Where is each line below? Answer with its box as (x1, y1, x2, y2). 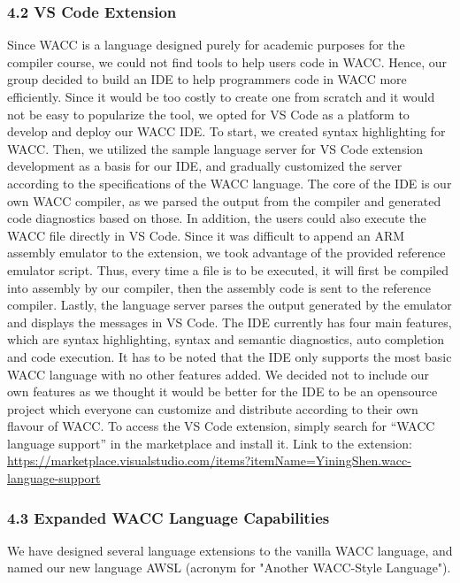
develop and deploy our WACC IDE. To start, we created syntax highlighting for (7, 122, 446, 141)
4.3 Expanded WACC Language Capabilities (7, 506, 330, 528)
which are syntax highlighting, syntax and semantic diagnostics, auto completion (7, 330, 444, 349)
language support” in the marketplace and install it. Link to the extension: (7, 433, 412, 452)
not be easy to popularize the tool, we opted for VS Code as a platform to (7, 104, 410, 123)
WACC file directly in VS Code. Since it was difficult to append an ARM (7, 226, 405, 244)
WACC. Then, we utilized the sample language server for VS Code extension (7, 139, 424, 157)
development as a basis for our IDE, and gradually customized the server (7, 157, 402, 175)
